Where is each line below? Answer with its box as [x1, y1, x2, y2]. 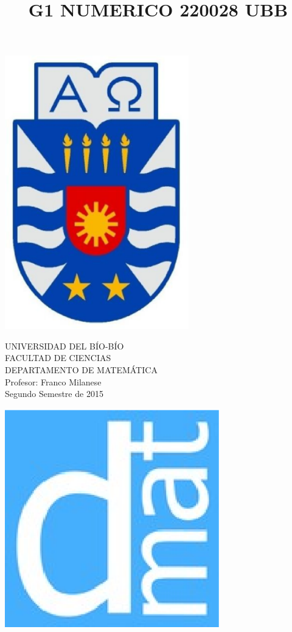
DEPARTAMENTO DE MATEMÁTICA [5, 363, 158, 376]
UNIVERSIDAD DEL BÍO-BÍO [5, 339, 124, 352]
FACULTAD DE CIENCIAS [5, 351, 111, 364]
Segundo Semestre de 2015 [5, 387, 103, 400]
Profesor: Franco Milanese [5, 375, 102, 388]
